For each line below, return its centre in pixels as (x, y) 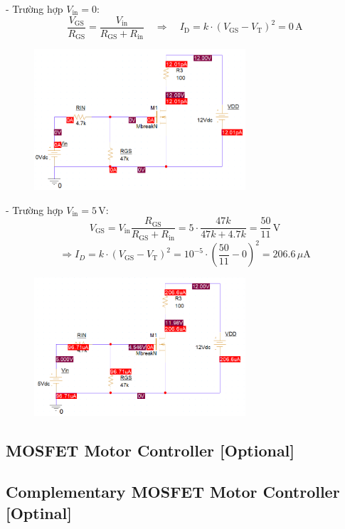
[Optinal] (39, 512)
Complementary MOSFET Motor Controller (173, 492)
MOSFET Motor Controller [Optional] (150, 450)
